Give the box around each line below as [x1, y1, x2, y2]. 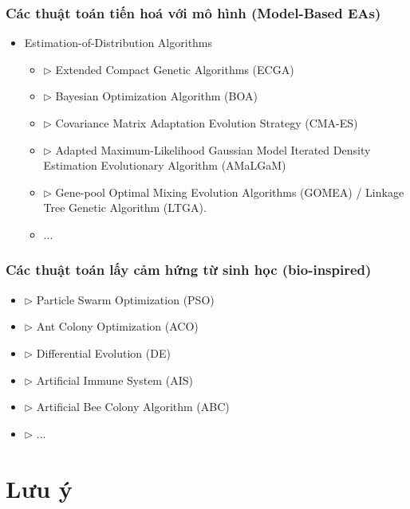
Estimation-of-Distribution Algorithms [24, 34, 213, 51]
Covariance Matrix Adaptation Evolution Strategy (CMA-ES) [55, 115, 358, 131]
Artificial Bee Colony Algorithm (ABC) [36, 398, 230, 415]
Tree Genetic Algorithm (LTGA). [43, 199, 207, 216]
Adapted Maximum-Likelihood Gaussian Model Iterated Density [55, 141, 371, 158]
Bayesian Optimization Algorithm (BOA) [55, 88, 258, 104]
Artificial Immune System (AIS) [36, 371, 193, 388]
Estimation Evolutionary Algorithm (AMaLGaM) [43, 157, 286, 174]
